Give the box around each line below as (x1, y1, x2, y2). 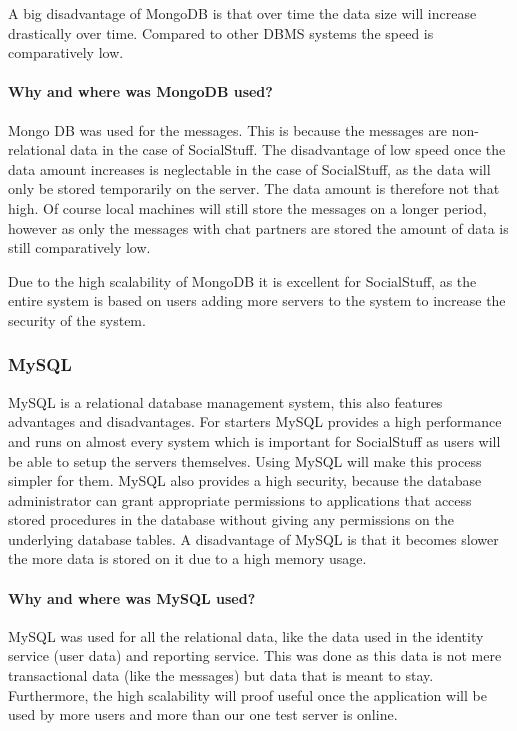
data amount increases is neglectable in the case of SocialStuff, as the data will (8, 158, 491, 179)
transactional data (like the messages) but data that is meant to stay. (8, 665, 434, 686)
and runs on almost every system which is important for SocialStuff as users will (8, 430, 501, 451)
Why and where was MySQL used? (8, 587, 256, 608)
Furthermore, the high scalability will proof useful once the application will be (8, 684, 487, 705)
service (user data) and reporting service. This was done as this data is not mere (8, 645, 502, 666)
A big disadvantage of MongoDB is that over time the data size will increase (8, 3, 477, 23)
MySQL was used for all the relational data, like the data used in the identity (8, 625, 484, 646)
